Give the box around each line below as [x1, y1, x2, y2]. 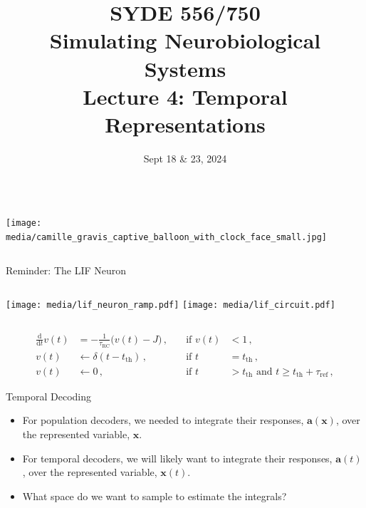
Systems [144, 53, 226, 83]
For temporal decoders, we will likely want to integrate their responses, [22, 450, 333, 465]
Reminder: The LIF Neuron [6, 262, 127, 277]
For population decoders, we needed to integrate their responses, [22, 413, 304, 427]
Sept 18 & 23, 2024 [143, 150, 227, 165]
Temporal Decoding [6, 388, 92, 403]
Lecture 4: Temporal [83, 81, 288, 110]
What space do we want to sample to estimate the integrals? [22, 488, 287, 503]
